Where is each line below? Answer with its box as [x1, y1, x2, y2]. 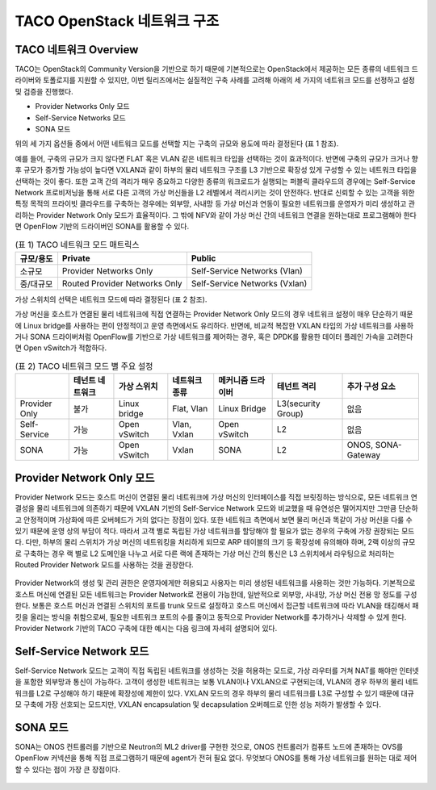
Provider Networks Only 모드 [35, 102, 130, 111]
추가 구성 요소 [346, 381, 396, 392]
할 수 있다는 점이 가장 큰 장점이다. [15, 764, 120, 774]
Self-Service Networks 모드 [35, 113, 127, 123]
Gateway [346, 449, 381, 461]
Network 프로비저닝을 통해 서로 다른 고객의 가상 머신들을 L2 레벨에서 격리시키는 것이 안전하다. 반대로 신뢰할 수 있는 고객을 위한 [15, 187, 415, 197]
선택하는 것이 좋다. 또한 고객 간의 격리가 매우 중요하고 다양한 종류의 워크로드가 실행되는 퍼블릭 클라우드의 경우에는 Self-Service [15, 176, 416, 186]
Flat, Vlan [172, 403, 208, 415]
